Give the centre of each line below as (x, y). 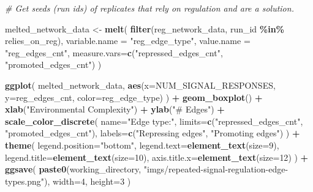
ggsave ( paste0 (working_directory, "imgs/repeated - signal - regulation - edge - (147, 169)
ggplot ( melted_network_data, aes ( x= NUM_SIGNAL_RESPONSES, (140, 85)
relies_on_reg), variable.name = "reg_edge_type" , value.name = (128, 41)
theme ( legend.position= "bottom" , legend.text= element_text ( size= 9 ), (142, 145)
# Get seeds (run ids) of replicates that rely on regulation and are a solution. (149, 8)
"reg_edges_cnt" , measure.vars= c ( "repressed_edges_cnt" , (114, 52)
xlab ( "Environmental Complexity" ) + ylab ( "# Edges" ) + (115, 109)
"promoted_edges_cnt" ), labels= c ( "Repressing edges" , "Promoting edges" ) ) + (153, 133)
